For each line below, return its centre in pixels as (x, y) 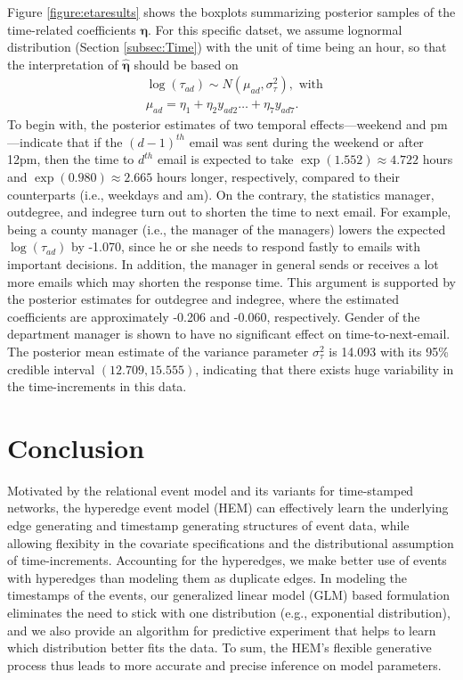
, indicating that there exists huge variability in (325, 369)
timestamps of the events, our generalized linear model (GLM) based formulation (228, 595)
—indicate (35, 141)
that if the (94, 141)
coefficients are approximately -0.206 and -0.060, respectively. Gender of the (214, 316)
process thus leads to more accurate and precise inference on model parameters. (224, 664)
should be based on (186, 64)
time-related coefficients (72, 29)
